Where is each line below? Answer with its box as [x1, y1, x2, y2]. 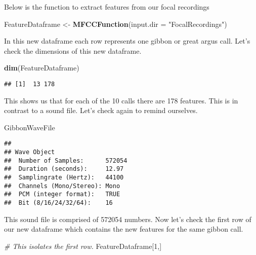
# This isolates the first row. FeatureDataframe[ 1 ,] [4, 240, 162, 251]
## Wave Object [4, 149, 55, 156]
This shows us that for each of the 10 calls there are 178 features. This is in [4, 95, 238, 105]
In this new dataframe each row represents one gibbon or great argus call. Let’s [4, 35, 250, 46]
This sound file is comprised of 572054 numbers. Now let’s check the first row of [4, 213, 251, 224]
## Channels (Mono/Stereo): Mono [4, 182, 120, 190]
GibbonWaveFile [4, 122, 55, 132]
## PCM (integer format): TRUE [4, 191, 120, 198]
